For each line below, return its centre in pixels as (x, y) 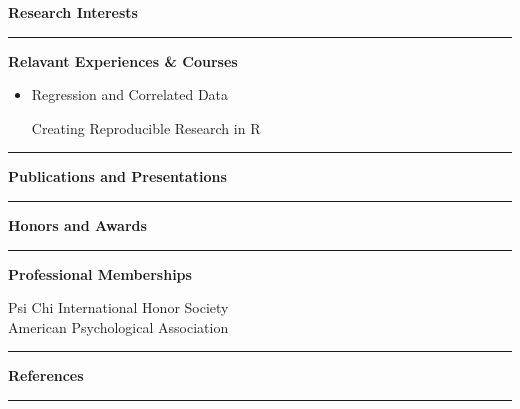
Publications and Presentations (117, 176)
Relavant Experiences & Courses (123, 60)
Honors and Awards (77, 224)
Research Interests (73, 12)
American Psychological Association (118, 326)
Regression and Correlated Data (130, 94)
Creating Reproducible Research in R (146, 127)
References (46, 375)
